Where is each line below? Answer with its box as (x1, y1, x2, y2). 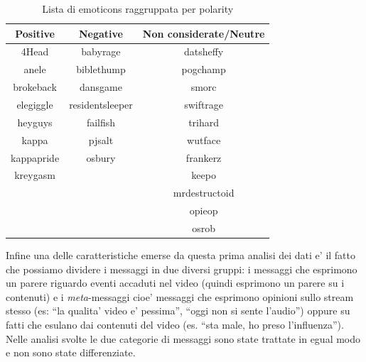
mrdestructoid (173, 185, 235, 200)
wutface (187, 132, 221, 147)
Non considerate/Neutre (142, 26, 265, 40)
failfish (86, 114, 116, 129)
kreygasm (14, 168, 55, 182)
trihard (188, 114, 220, 129)
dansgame (79, 79, 122, 94)
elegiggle (16, 97, 53, 111)
